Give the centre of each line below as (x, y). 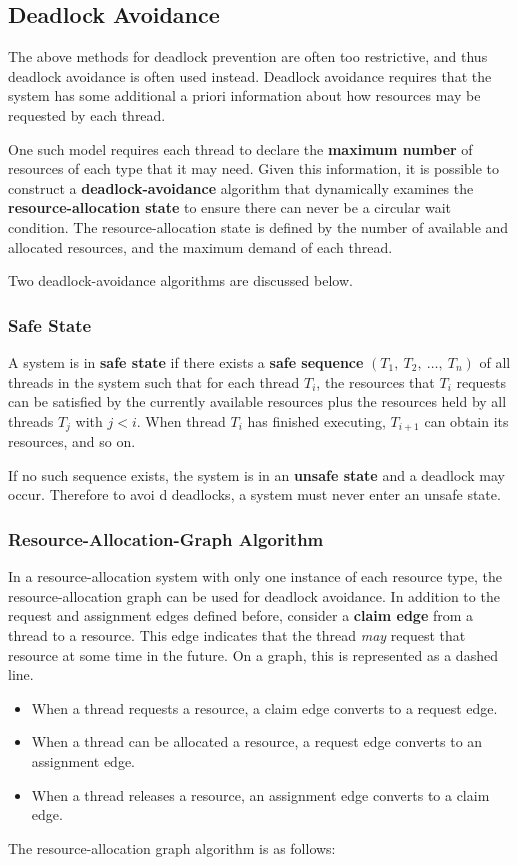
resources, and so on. (72, 441)
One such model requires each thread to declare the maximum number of (240, 148)
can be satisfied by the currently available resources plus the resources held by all (257, 401)
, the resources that (375, 381)
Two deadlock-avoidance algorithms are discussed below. (180, 280)
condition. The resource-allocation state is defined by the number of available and (258, 226)
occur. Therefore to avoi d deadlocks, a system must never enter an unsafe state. (254, 494)
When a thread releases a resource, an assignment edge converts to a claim (260, 794)
